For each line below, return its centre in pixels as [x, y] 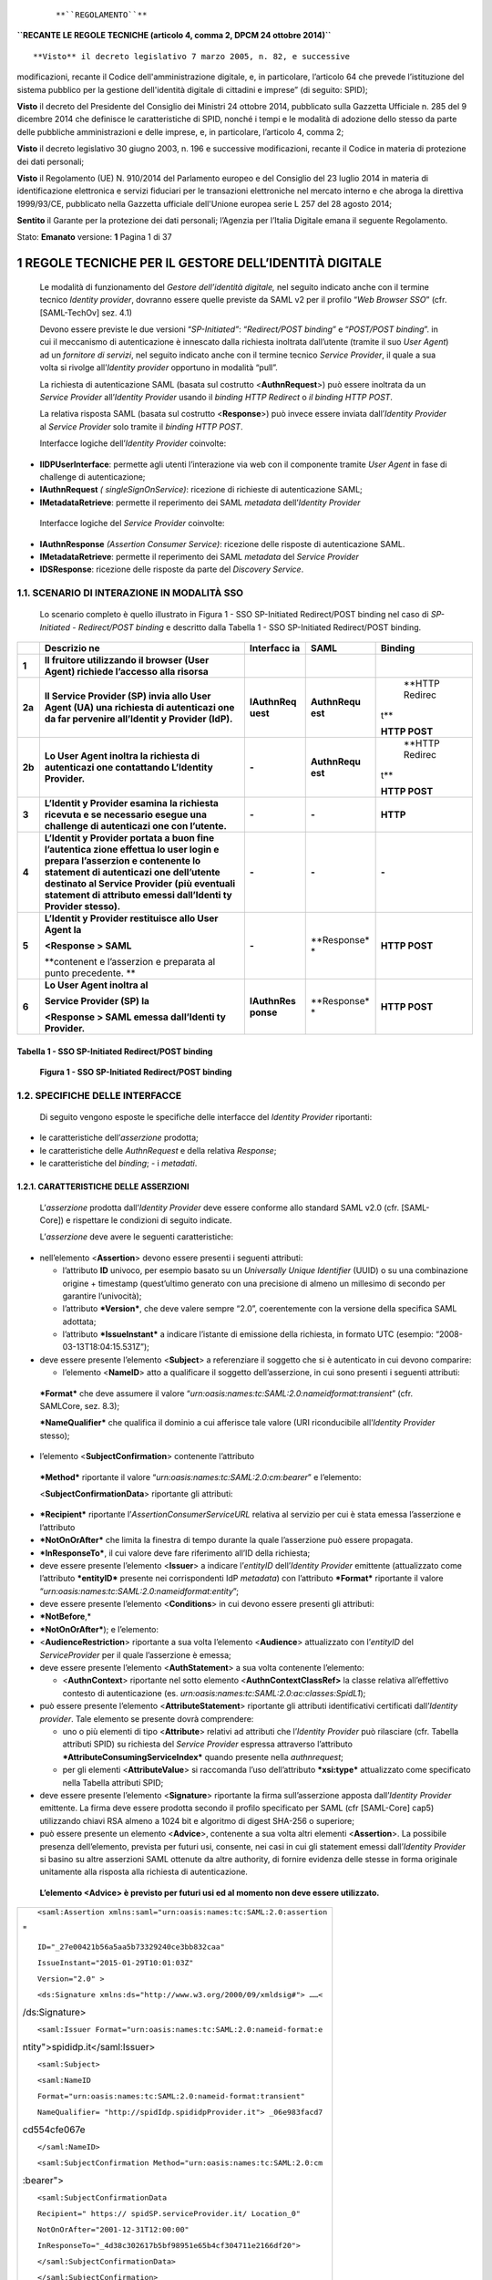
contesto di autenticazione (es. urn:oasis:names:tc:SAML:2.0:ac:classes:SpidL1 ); [214, 1693]
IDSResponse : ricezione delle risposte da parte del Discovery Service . [172, 569]
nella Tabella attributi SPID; [113, 1782]
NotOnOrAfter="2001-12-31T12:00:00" [113, 2230]
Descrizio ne [72, 648]
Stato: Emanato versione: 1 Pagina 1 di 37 [94, 237]
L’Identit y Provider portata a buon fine [129, 838]
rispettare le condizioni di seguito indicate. [152, 1220]
